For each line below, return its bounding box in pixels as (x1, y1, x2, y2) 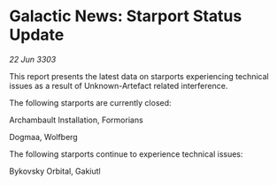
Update (9, 25, 65, 45)
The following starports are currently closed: (9, 97, 172, 107)
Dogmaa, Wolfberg (9, 131, 78, 142)
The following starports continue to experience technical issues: (9, 148, 243, 159)
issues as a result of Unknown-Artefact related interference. (9, 80, 228, 91)
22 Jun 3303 (9, 54, 57, 64)
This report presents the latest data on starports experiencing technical (9, 70, 269, 81)
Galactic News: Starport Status (9, 6, 242, 26)
